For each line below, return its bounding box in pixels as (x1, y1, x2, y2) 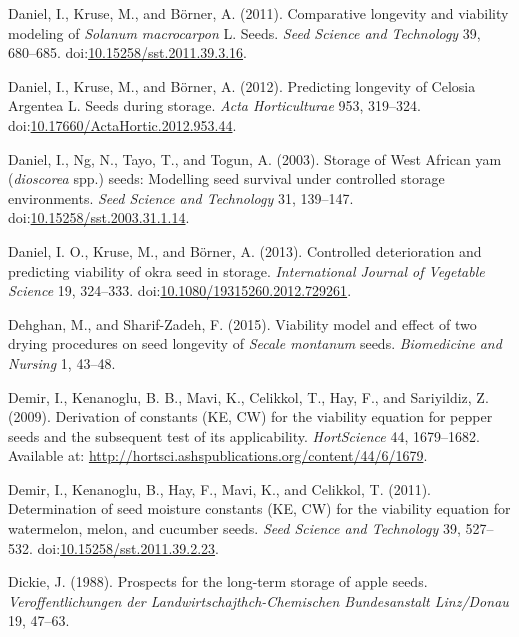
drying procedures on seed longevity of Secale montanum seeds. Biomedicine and (8, 333, 502, 354)
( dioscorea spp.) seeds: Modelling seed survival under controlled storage (8, 168, 445, 189)
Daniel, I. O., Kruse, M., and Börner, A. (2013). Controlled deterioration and (8, 240, 482, 261)
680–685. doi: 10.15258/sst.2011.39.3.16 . (8, 42, 247, 63)
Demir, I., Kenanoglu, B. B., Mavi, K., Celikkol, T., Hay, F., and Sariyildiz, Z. (8, 386, 489, 407)
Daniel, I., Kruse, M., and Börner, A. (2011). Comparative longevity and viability (8, 3, 509, 23)
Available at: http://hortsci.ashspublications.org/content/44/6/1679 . (8, 445, 428, 466)
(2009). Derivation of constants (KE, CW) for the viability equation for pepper (8, 406, 493, 427)
